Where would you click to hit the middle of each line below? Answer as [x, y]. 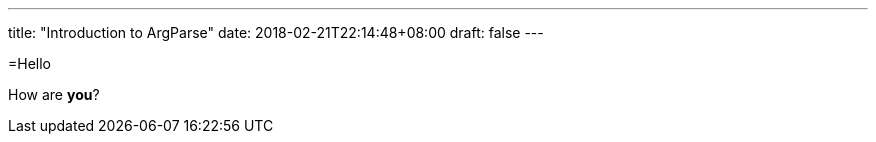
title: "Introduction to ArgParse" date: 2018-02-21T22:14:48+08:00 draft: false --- [276, 32]
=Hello [30, 63]
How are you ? [54, 94]
